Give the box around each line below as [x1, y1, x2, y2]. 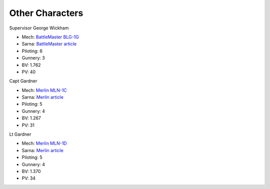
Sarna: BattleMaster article [21, 41, 77, 47]
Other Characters [9, 7, 83, 18]
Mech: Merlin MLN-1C [21, 87, 67, 93]
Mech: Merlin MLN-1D [21, 140, 67, 147]
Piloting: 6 [21, 48, 42, 54]
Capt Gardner [9, 78, 37, 84]
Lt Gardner [9, 131, 31, 137]
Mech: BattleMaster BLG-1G [21, 34, 79, 40]
